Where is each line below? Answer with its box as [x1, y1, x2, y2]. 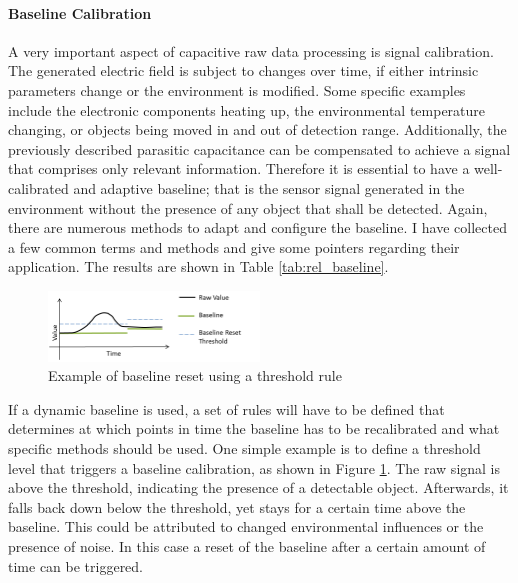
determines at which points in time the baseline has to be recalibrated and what [8, 418, 500, 439]
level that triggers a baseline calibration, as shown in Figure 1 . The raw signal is [8, 457, 501, 478]
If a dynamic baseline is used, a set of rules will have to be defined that [8, 398, 445, 419]
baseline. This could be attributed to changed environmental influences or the [8, 516, 484, 537]
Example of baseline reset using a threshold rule [48, 365, 342, 386]
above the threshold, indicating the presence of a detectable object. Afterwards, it [8, 477, 509, 498]
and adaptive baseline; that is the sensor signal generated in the [73, 177, 465, 198]
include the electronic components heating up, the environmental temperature [8, 99, 486, 120]
